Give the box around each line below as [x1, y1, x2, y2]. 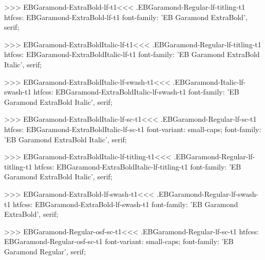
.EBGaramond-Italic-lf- [173, 76, 246, 87]
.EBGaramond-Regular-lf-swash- [157, 188, 259, 199]
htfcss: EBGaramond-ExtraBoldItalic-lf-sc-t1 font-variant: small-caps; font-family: [4, 123, 261, 134]
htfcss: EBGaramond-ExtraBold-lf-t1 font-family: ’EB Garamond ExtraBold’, [4, 11, 248, 22]
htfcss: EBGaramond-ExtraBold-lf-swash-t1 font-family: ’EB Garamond [13, 198, 238, 209]
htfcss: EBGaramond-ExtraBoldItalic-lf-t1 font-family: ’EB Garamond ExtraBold [4, 49, 260, 60]
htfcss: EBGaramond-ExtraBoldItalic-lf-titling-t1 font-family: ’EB [34, 161, 241, 172]
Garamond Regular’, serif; [4, 246, 86, 256]
